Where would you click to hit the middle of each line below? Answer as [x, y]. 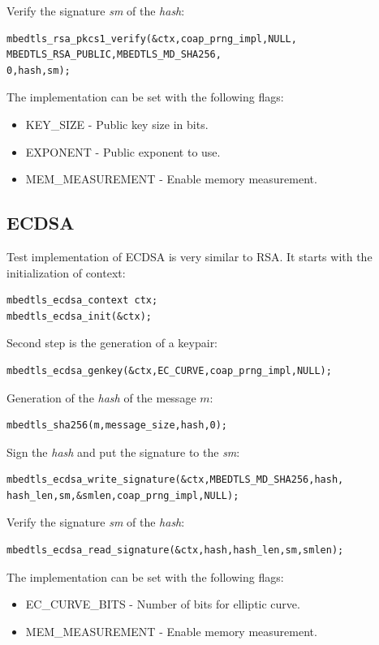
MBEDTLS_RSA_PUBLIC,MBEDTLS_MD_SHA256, [114, 55]
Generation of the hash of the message [101, 397]
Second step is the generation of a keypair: [112, 343]
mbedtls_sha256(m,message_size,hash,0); [117, 426]
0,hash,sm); [39, 70]
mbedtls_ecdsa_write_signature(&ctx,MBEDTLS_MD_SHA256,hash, [175, 480]
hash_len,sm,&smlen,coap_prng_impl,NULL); [123, 495]
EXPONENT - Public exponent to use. [123, 151]
